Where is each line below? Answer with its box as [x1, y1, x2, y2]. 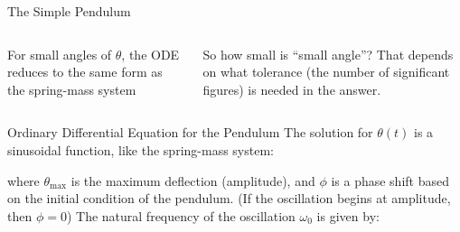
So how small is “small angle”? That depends [202, 44, 454, 63]
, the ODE [121, 44, 180, 63]
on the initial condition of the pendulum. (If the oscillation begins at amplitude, [7, 189, 451, 208]
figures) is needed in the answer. [202, 79, 381, 98]
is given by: [316, 206, 380, 225]
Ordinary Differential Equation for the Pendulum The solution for [7, 123, 373, 142]
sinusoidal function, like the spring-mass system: [7, 140, 274, 159]
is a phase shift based [331, 171, 449, 190]
